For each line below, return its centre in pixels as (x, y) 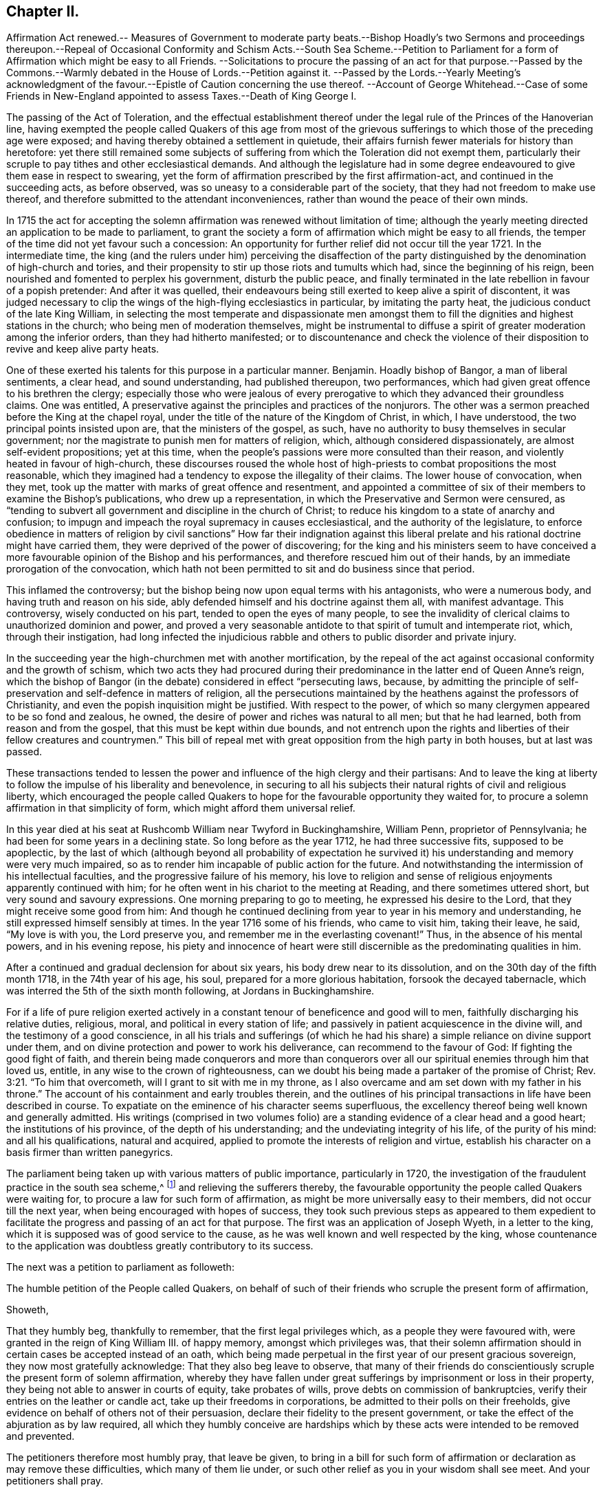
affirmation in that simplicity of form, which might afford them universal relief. (181, 808)
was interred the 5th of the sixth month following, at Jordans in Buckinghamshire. (190, 991)
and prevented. (41, 1436)
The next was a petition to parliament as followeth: (120, 1267)
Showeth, (28, 1310)
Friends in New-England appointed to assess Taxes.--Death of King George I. (182, 96)
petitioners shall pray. (55, 1481)
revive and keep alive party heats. (83, 349)
